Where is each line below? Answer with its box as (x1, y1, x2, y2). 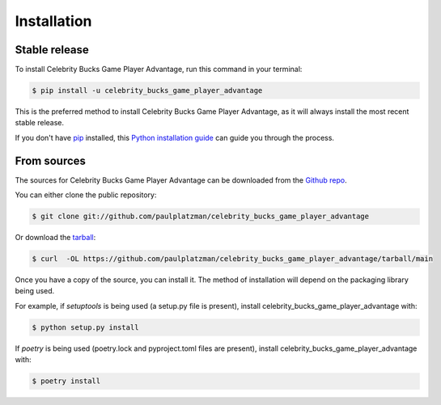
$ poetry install (32, 377, 101, 386)
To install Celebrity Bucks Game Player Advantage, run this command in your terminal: (15, 65, 303, 74)
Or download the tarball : (15, 233, 96, 243)
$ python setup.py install (32, 323, 139, 331)
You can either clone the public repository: (15, 190, 157, 200)
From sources (15, 154, 87, 167)
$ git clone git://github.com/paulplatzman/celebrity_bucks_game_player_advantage (32, 212, 370, 221)
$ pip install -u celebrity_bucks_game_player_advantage (32, 86, 263, 95)
